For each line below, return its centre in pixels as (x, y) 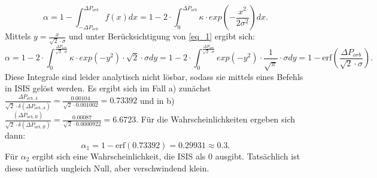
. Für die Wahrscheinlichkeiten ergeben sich (216, 119)
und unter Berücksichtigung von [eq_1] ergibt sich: (162, 36)
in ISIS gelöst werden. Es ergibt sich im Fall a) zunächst (108, 88)
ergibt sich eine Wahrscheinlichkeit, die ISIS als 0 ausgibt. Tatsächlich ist (166, 156)
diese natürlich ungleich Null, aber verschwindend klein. (107, 168)
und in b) (157, 100)
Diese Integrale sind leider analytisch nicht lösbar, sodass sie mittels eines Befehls (154, 76)
